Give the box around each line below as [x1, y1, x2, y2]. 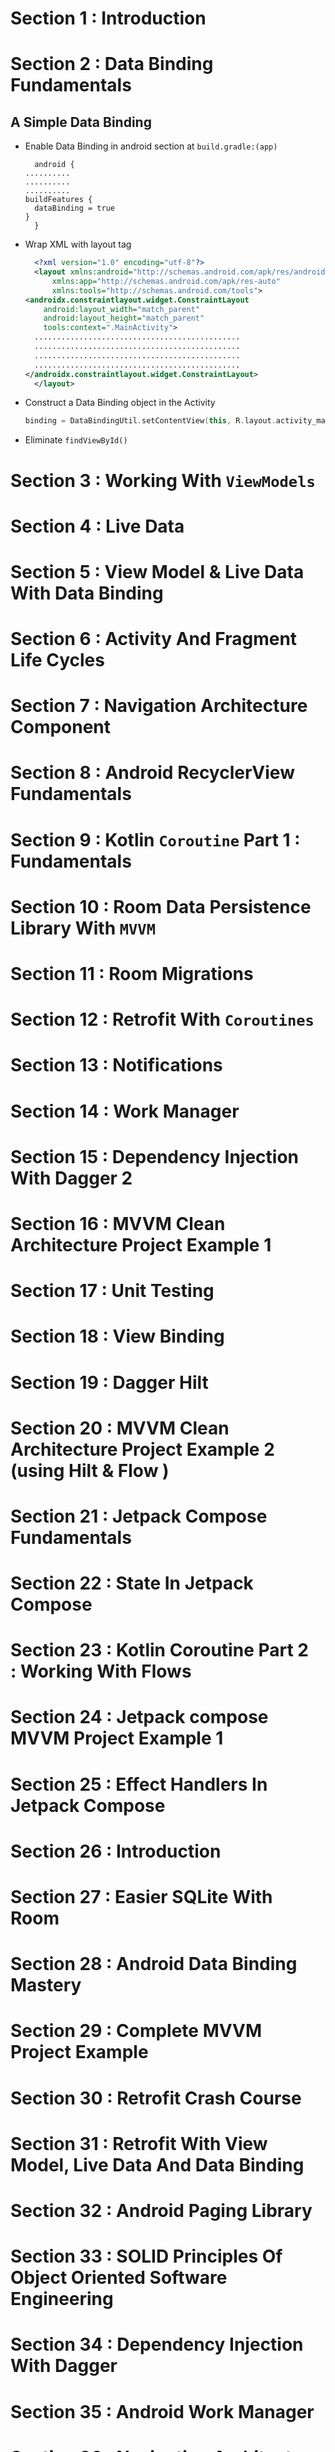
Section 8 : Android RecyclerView [10, 762, 295, 784]
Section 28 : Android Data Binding [10, 1953, 298, 1976]
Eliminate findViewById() [24, 434, 128, 446]
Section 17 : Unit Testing [10, 1280, 215, 1302]
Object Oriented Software [10, 2267, 228, 2289]
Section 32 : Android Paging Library [10, 2199, 313, 2222]
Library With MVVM [10, 917, 157, 939]
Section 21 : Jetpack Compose [10, 1505, 268, 1527]
